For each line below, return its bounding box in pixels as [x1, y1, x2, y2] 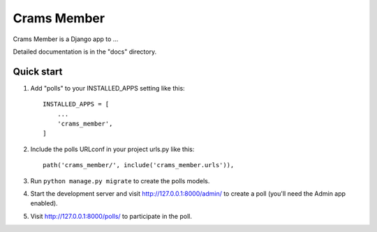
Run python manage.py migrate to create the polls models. [30, 176, 210, 185]
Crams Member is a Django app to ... [13, 35, 119, 43]
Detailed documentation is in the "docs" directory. [13, 47, 157, 56]
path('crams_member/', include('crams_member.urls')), [43, 161, 235, 169]
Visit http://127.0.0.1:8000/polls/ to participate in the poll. [30, 212, 192, 220]
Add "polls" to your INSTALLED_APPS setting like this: [30, 84, 185, 92]
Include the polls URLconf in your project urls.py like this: [30, 145, 195, 153]
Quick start [13, 65, 63, 77]
